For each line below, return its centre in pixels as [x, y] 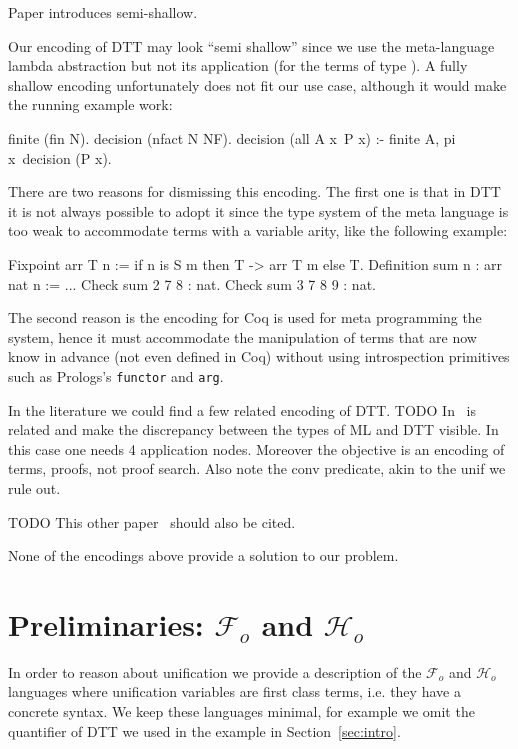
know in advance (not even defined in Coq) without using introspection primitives [259, 356]
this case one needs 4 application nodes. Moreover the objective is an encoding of [256, 448]
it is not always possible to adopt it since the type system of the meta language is [258, 210]
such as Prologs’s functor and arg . [116, 375]
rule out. [34, 487]
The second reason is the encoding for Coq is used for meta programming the [245, 317]
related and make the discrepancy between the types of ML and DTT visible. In [253, 429]
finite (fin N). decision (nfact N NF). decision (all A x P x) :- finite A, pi [232, 137]
